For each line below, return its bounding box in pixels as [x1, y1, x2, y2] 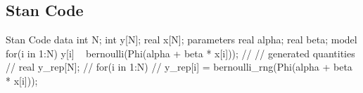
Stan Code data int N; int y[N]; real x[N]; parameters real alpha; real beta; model [6, 32, 357, 47]
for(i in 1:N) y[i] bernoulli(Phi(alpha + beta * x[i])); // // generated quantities [6, 45, 355, 60]
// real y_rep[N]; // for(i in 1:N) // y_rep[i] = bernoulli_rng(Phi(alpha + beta [6, 59, 352, 74]
